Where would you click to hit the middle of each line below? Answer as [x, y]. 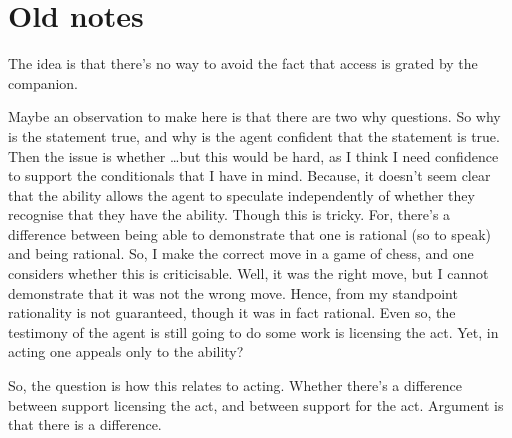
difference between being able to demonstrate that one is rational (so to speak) [249, 233]
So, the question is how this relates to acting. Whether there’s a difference [235, 385]
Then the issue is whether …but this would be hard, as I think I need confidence [253, 155]
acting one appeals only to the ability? [126, 351]
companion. [43, 82]
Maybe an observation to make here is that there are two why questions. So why [254, 116]
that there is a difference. [85, 424]
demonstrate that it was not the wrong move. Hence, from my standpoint [233, 292]
